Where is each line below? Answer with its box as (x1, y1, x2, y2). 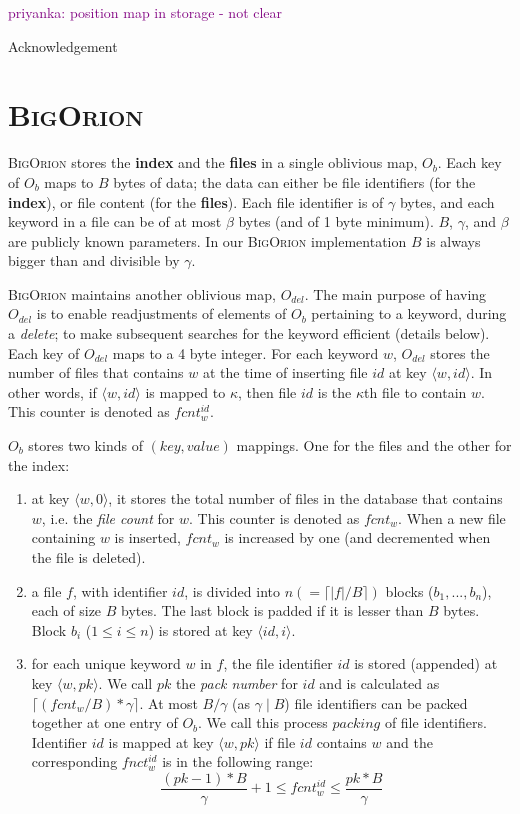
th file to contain (364, 381, 467, 402)
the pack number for (175, 672, 298, 693)
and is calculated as (319, 672, 440, 693)
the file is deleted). (31, 547, 146, 567)
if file (264, 731, 296, 752)
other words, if (8, 381, 97, 402)
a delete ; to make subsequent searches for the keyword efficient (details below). (8, 323, 490, 344)
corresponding (31, 751, 118, 772)
